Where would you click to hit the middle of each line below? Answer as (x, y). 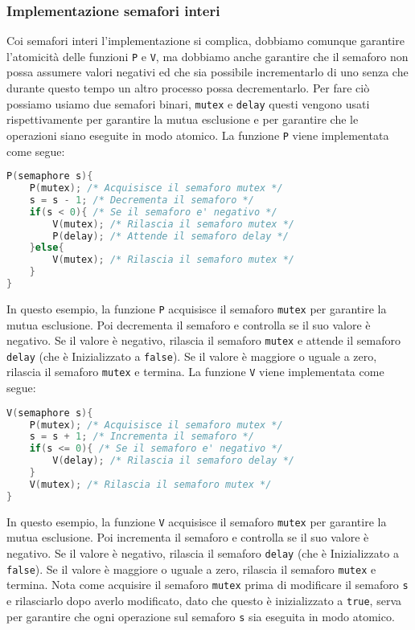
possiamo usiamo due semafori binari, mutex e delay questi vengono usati (188, 103)
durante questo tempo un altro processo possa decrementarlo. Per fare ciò (188, 88)
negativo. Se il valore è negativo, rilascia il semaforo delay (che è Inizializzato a (203, 552)
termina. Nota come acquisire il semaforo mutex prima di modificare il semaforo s (207, 585)
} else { (47, 248)
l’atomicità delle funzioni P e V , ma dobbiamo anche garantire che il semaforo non (207, 56)
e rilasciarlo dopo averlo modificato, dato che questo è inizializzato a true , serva (204, 600)
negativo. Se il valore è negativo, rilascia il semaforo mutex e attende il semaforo (203, 340)
